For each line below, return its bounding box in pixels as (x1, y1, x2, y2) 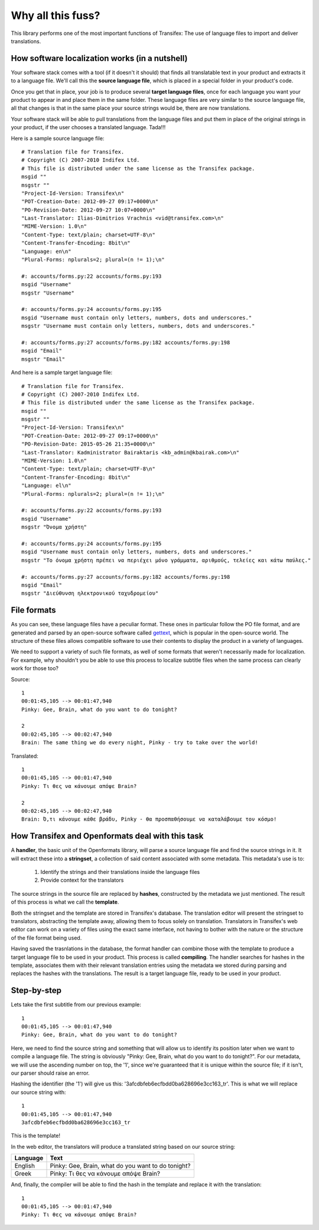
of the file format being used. (11, 934, 82, 941)
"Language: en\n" (21, 248, 71, 255)
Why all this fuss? (11, 9, 100, 22)
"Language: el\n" (21, 482, 71, 489)
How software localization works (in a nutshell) (11, 53, 188, 63)
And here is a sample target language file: (11, 369, 113, 376)
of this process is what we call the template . (11, 898, 119, 906)
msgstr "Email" (21, 355, 66, 363)
